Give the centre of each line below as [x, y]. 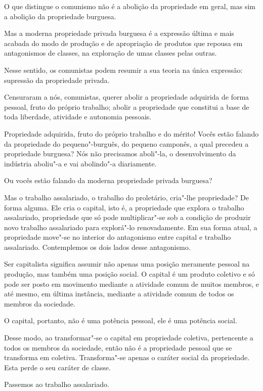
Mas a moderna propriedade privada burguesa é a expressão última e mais [119, 33]
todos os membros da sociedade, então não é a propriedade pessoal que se [118, 347]
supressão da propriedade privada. [57, 80]
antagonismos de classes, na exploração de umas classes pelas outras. [111, 53]
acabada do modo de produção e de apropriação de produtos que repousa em [123, 43]
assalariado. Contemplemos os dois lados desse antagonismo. [97, 247]
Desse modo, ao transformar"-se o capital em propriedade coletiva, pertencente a [129, 338]
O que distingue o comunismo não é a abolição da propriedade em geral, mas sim [130, 6]
